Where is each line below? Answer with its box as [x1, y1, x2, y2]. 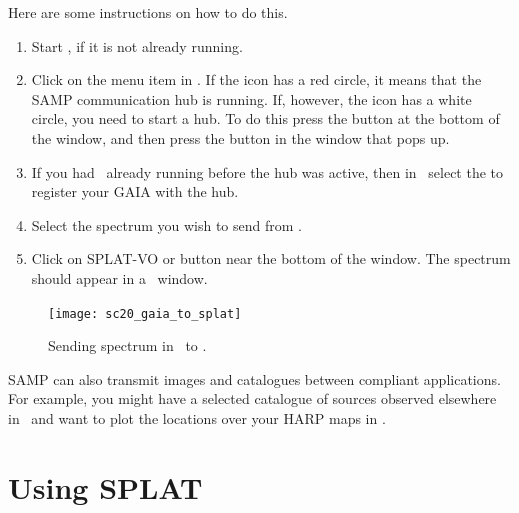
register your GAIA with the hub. [31, 181, 239, 202]
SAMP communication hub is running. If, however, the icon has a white [31, 88, 472, 109]
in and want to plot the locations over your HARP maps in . [8, 407, 386, 428]
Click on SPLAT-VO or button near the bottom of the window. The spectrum [31, 248, 511, 269]
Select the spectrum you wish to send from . [31, 214, 302, 235]
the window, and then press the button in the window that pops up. [31, 127, 450, 148]
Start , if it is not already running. [31, 35, 243, 56]
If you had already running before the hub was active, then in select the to [31, 161, 504, 182]
